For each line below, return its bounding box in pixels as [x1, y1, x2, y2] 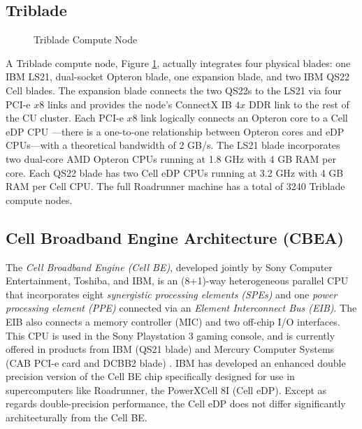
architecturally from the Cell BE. [6, 410, 147, 425]
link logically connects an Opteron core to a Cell [140, 110, 348, 125]
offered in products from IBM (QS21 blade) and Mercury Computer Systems [6, 342, 335, 356]
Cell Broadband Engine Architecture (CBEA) [6, 226, 344, 248]
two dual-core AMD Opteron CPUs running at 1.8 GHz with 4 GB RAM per [6, 151, 336, 166]
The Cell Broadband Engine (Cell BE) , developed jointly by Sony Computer [6, 259, 333, 274]
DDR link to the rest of [249, 96, 349, 111]
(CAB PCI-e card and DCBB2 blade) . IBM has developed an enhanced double [6, 355, 346, 370]
